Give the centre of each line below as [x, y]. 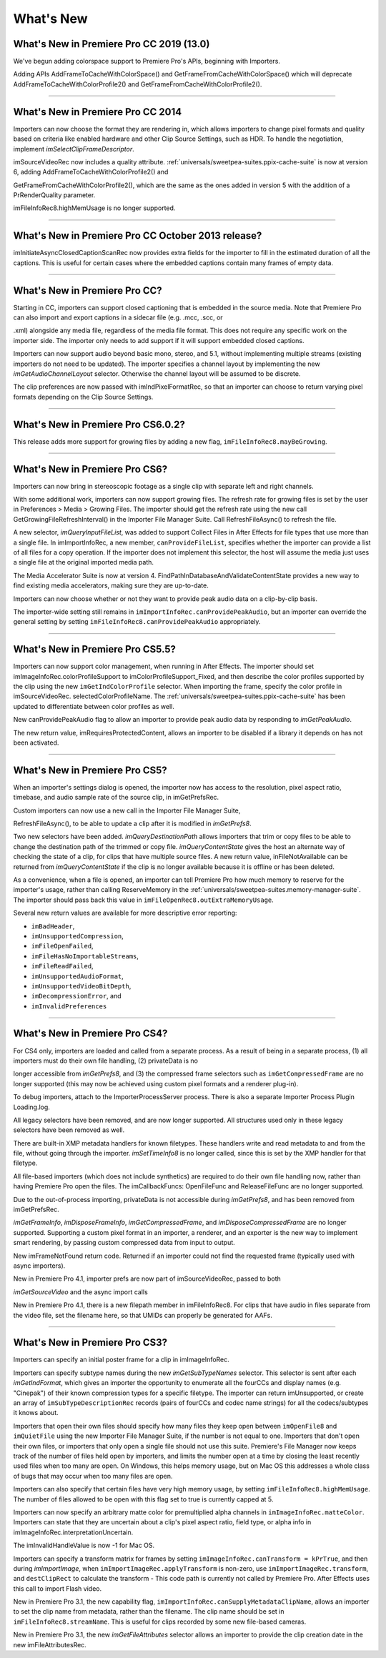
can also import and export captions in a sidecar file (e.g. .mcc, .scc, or [118, 317]
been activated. [36, 743]
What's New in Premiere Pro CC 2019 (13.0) [112, 44]
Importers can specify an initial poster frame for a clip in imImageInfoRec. [122, 1360]
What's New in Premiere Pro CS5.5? [95, 649]
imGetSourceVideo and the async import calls [80, 1292]
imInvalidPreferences [69, 1006]
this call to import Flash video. [58, 1588]
